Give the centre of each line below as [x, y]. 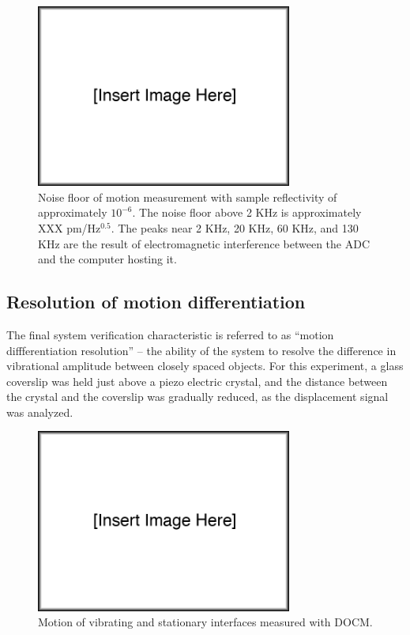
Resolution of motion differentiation [156, 302]
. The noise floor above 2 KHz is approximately [247, 212]
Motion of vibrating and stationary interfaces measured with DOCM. [205, 622]
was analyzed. [40, 412]
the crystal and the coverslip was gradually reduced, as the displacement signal [197, 397]
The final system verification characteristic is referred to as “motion [170, 334]
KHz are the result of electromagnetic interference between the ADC [204, 243]
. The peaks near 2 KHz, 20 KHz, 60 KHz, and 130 [235, 227]
